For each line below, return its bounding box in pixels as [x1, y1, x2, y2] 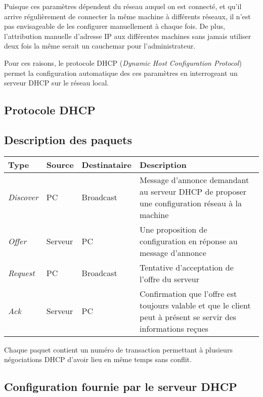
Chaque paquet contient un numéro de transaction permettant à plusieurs [4, 344, 233, 355]
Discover [8, 191, 38, 203]
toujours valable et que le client [140, 299, 251, 311]
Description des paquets [4, 131, 132, 147]
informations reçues [140, 322, 208, 334]
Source [46, 158, 74, 170]
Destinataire [81, 158, 132, 170]
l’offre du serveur [140, 273, 200, 285]
